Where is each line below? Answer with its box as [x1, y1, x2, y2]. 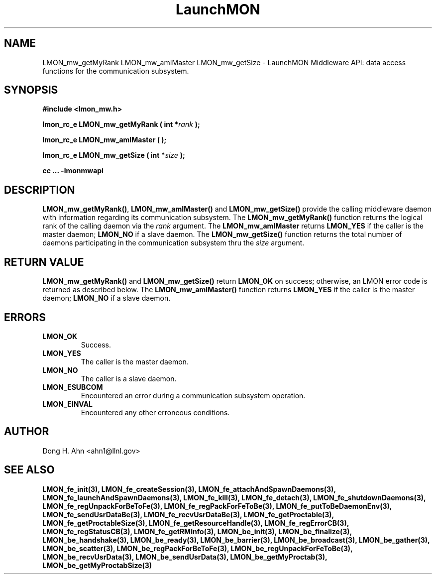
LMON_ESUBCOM [42, 382, 103, 391]
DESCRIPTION [4, 183, 75, 196]
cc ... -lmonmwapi [42, 166, 104, 175]
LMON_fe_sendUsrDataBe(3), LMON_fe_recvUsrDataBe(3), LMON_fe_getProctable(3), [42, 510, 334, 519]
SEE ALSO [4, 463, 55, 476]
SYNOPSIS [4, 84, 58, 97]
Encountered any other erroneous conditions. [81, 408, 230, 417]
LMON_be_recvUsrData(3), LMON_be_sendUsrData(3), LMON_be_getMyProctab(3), [42, 552, 327, 561]
